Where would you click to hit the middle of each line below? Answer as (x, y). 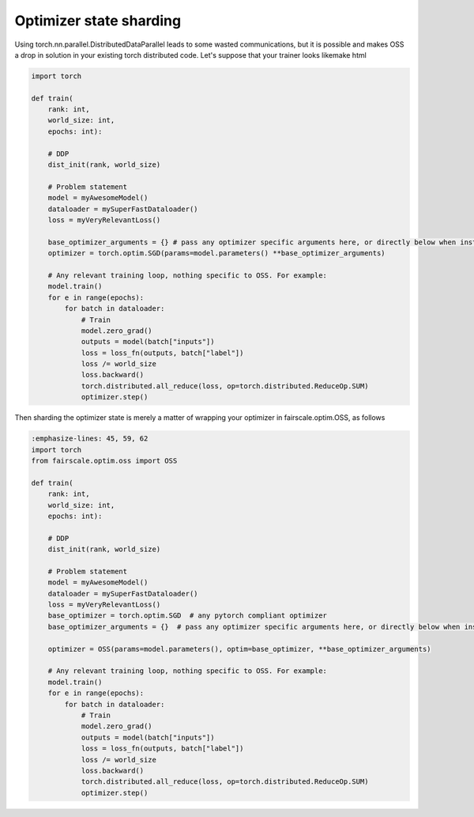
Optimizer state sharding (98, 21)
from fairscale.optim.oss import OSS (104, 461)
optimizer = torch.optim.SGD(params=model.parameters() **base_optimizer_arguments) (217, 253)
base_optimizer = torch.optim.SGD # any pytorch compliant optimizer (188, 616)
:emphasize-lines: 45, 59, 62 (90, 439)
